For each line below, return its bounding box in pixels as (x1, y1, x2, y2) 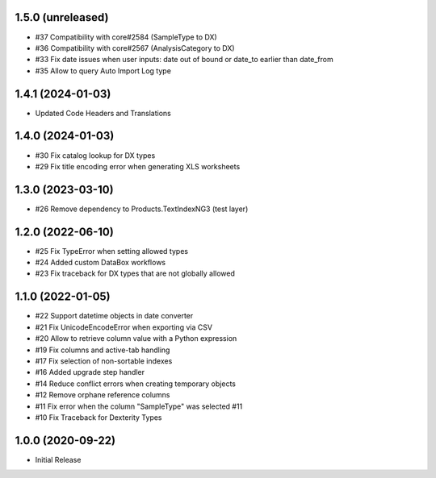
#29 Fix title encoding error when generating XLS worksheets (35, 161, 241, 171)
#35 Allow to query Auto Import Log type (35, 65, 171, 76)
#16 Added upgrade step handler (35, 368, 145, 377)
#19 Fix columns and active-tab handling (35, 345, 170, 355)
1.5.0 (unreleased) (15, 10, 109, 24)
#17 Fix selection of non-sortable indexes (35, 355, 173, 366)
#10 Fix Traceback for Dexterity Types (35, 412, 162, 422)
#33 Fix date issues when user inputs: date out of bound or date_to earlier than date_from (35, 55, 334, 64)
